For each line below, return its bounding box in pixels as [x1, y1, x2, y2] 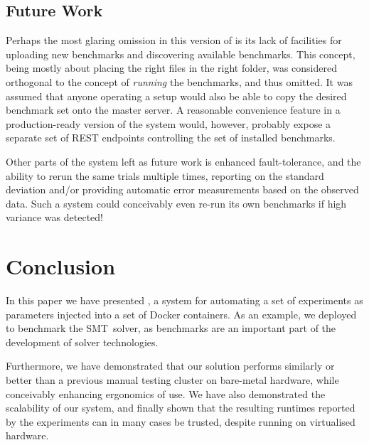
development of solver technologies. [6, 334, 159, 349]
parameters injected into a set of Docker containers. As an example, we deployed [6, 306, 357, 321]
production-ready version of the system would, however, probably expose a [6, 116, 331, 131]
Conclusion [6, 252, 116, 281]
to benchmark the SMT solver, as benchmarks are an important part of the [6, 321, 336, 336]
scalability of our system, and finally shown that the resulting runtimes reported [6, 400, 355, 415]
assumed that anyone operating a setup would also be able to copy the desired [6, 88, 347, 103]
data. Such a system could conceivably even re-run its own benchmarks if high [6, 195, 347, 210]
